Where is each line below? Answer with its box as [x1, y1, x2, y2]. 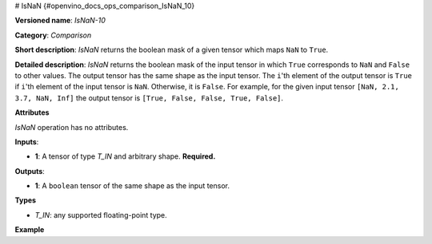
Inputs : [14, 136, 39, 147]
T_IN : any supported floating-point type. [34, 210, 167, 219]
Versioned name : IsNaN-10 [14, 16, 106, 26]
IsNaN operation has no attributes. [14, 122, 129, 132]
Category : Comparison [14, 30, 92, 40]
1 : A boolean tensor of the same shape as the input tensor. [34, 181, 230, 191]
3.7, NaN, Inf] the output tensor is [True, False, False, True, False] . [14, 92, 284, 103]
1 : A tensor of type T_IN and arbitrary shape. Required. [34, 152, 216, 161]
